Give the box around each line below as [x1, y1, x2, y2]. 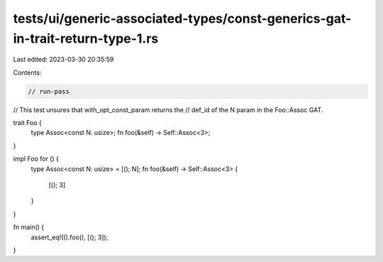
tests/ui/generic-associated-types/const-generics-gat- [13, 11, 352, 26]
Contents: [13, 68, 42, 77]
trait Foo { [13, 119, 43, 127]
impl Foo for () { [13, 155, 60, 163]
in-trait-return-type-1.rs [13, 31, 159, 46]
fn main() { [13, 223, 45, 231]
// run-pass [28, 87, 70, 95]
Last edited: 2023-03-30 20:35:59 [13, 55, 114, 64]
